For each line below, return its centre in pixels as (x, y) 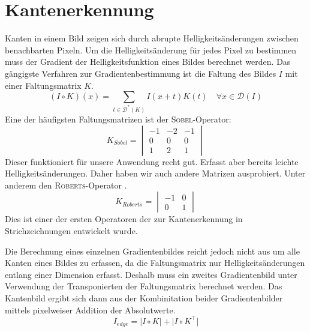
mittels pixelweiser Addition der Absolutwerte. (90, 309)
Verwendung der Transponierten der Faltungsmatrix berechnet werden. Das (144, 286)
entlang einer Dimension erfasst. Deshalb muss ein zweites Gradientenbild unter (151, 274)
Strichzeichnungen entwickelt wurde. (71, 231)
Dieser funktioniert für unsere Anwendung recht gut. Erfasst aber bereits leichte (152, 161)
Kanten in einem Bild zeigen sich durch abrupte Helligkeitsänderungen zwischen (152, 38)
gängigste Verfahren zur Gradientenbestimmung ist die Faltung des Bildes (141, 73)
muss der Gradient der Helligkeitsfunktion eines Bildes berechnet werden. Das (148, 62)
